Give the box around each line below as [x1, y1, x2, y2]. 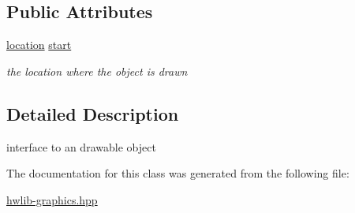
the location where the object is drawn [6, 62, 188, 79]
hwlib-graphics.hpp [6, 191, 98, 207]
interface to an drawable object [6, 138, 156, 155]
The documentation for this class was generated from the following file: [6, 165, 349, 181]
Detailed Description [6, 101, 179, 125]
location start [6, 36, 72, 53]
